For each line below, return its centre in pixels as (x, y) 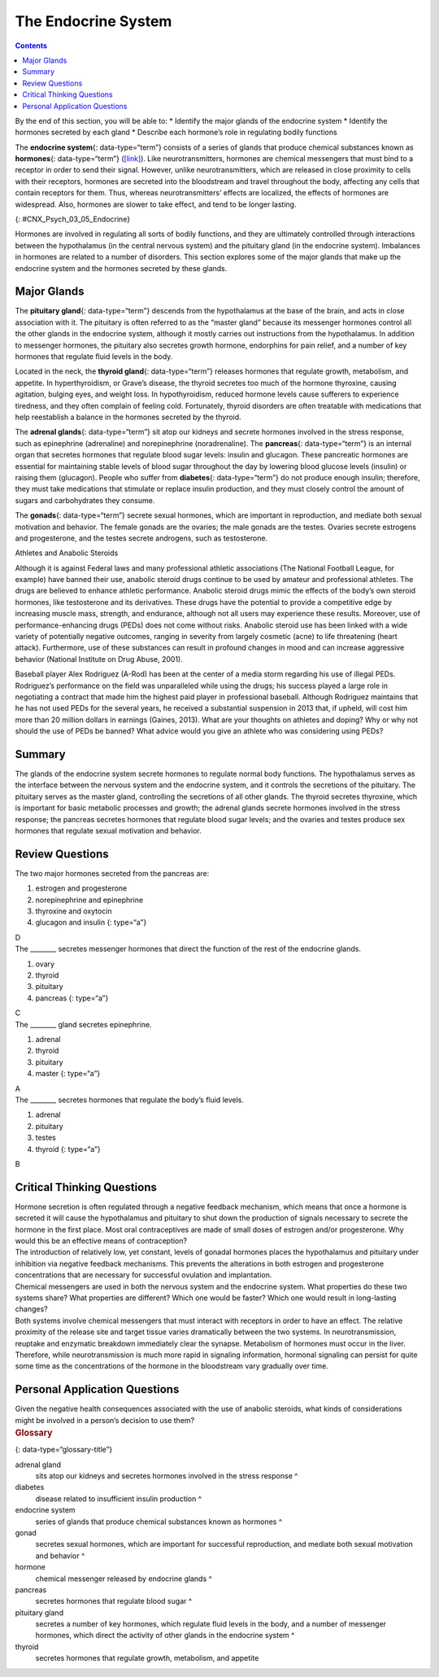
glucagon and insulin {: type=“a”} (91, 922)
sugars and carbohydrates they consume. (85, 500)
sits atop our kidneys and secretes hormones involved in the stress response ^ (167, 1476)
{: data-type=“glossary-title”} (64, 1450)
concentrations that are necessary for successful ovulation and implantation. (143, 1275)
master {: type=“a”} (68, 1074)
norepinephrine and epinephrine (89, 900)
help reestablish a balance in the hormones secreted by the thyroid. (128, 417)
